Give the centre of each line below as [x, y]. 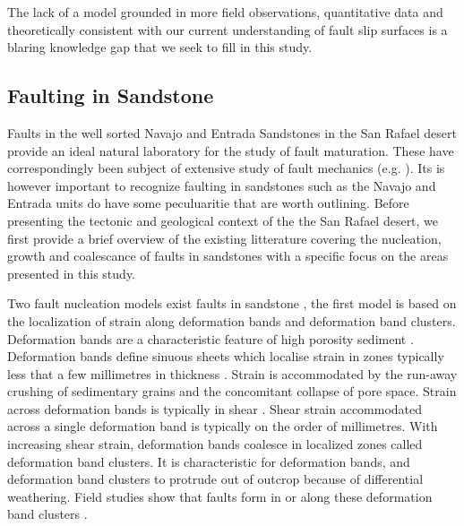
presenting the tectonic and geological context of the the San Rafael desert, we [223, 220]
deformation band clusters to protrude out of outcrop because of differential [215, 479]
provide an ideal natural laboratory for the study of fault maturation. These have [231, 150]
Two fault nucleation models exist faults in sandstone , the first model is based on [232, 303]
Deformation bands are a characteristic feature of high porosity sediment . [211, 338]
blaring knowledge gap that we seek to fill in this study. [160, 47]
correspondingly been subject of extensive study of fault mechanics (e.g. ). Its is [226, 168]
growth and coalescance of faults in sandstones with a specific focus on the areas [228, 256]
